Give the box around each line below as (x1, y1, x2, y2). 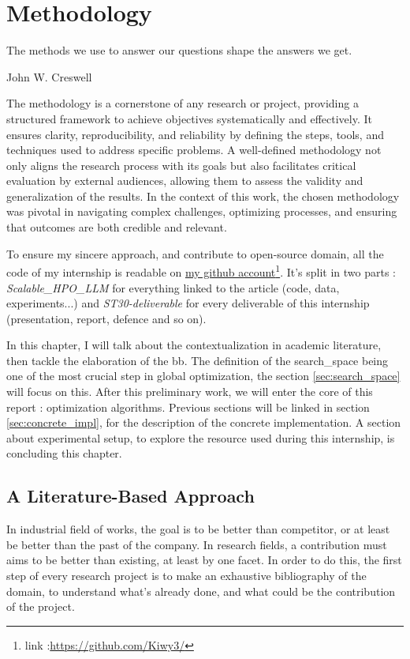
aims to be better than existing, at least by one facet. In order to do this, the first (6, 552, 402, 568)
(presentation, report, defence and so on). (6, 310, 207, 326)
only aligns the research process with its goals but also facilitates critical (6, 156, 356, 173)
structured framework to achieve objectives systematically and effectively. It (6, 110, 372, 126)
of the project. (6, 598, 75, 615)
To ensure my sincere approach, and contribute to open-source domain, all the (6, 245, 384, 262)
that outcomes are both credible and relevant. (6, 219, 227, 235)
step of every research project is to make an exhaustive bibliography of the (6, 567, 367, 584)
